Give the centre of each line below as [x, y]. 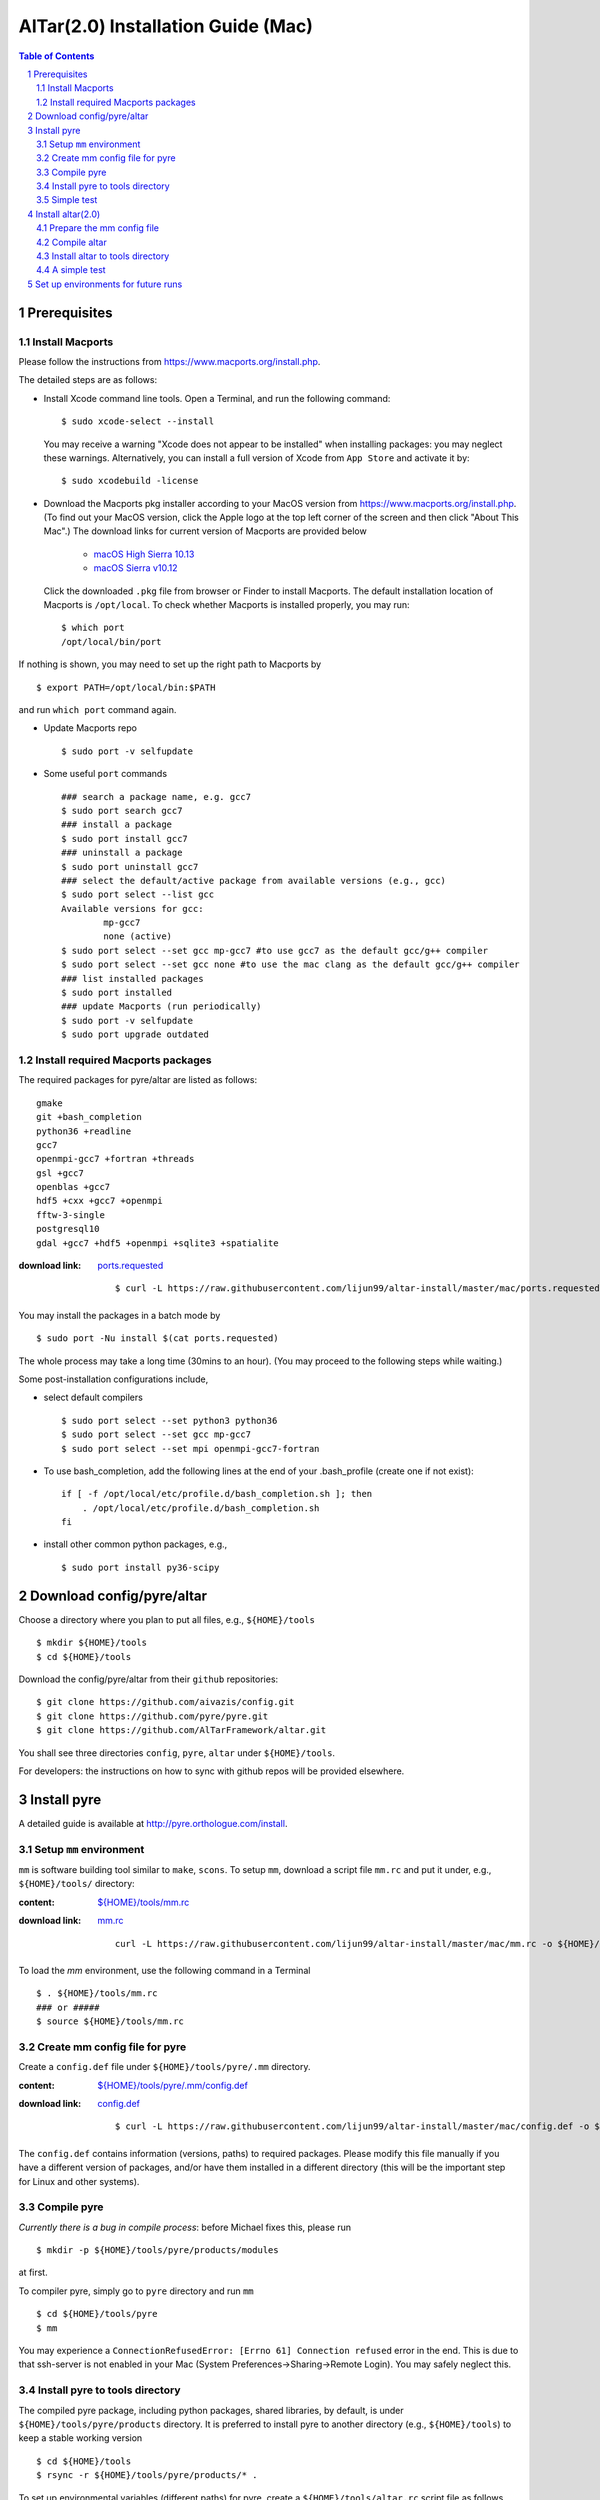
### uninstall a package [122, 853]
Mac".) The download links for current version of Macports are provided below [205, 531]
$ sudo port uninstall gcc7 [130, 866]
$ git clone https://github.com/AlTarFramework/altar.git [181, 1730]
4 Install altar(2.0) [64, 214]
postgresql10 [68, 1229]
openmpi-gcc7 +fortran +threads [115, 1159]
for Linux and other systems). [79, 2181]
